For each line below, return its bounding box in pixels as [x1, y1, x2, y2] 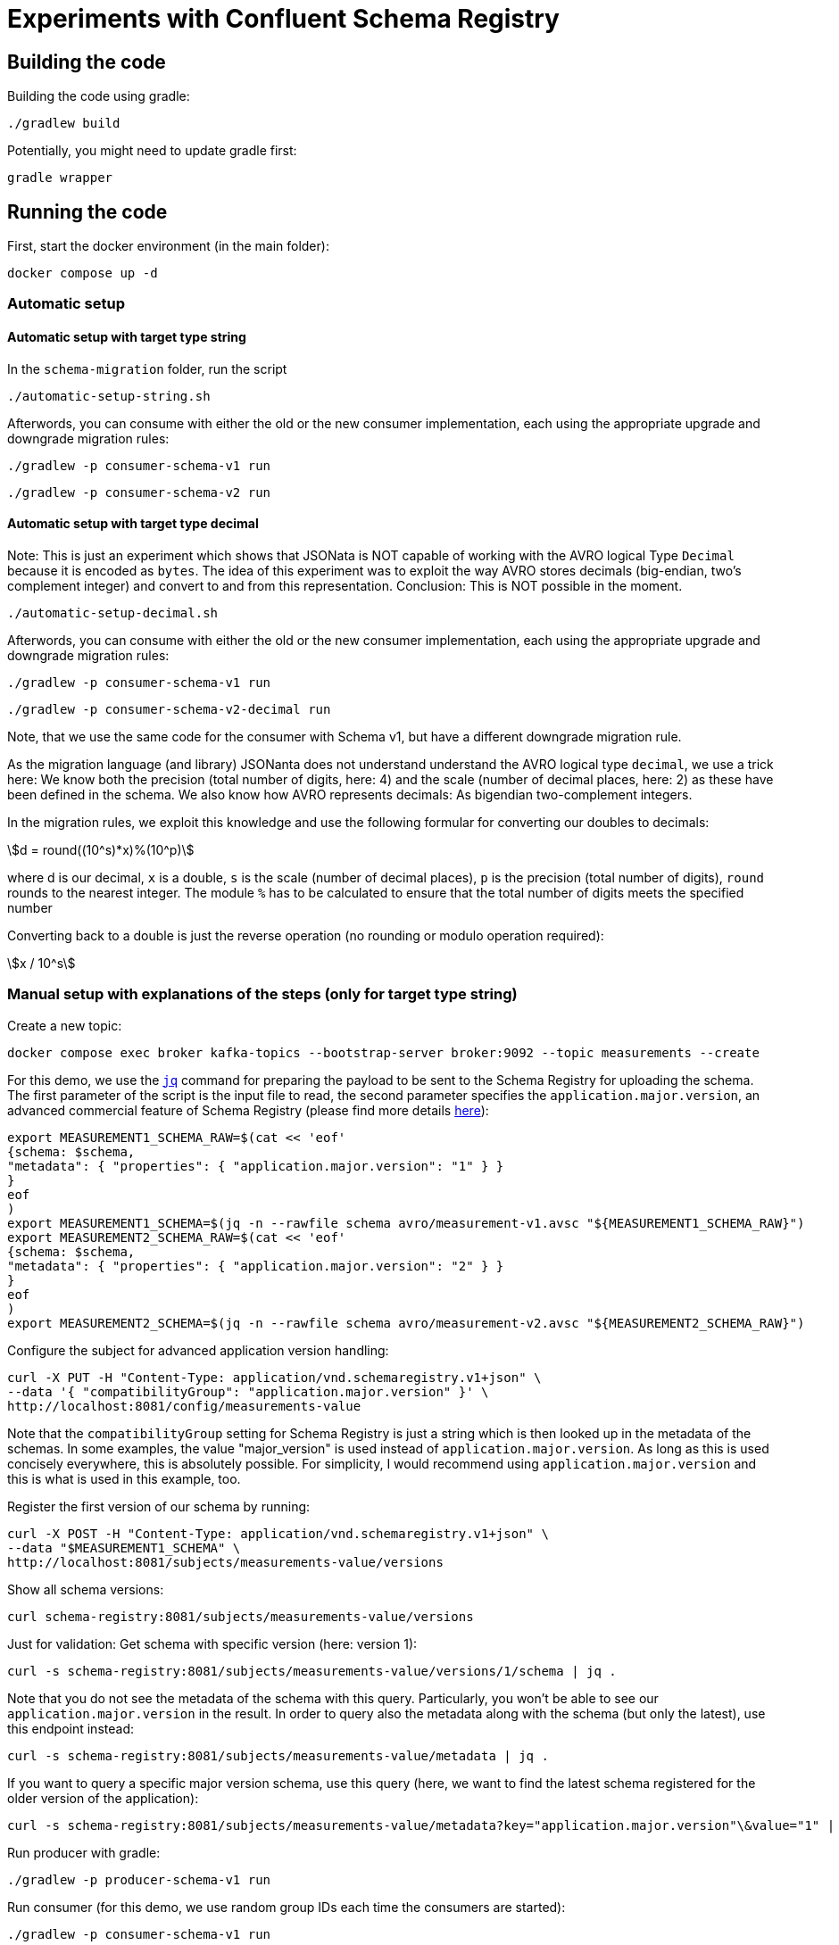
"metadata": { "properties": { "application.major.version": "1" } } [7, 1158, 504, 1173]
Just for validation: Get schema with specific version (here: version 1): [7, 1635, 418, 1651]
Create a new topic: [7, 1017, 122, 1033]
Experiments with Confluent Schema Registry [7, 4, 560, 34]
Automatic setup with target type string [7, 329, 246, 344]
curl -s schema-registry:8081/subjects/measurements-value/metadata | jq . [7, 1748, 549, 1763]
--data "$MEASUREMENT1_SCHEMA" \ [7, 1540, 241, 1555]
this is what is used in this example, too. [7, 1470, 241, 1486]
